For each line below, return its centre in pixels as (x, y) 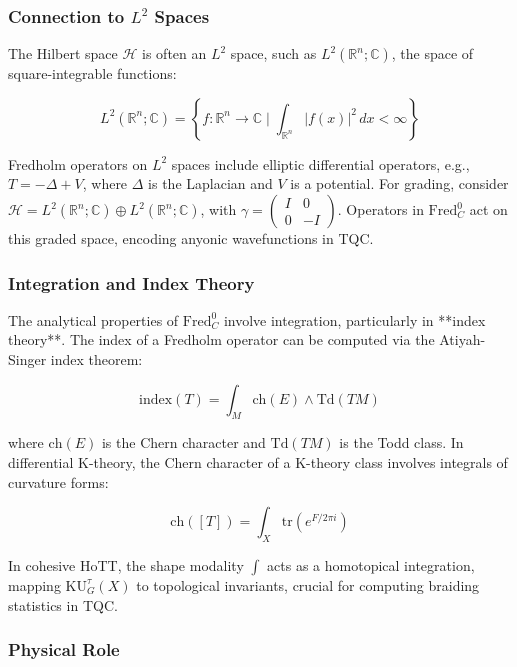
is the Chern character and (183, 442)
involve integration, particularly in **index (354, 319)
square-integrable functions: (92, 73)
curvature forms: (58, 481)
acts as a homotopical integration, (371, 564)
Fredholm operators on (78, 163)
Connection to (66, 15)
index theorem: (96, 359)
